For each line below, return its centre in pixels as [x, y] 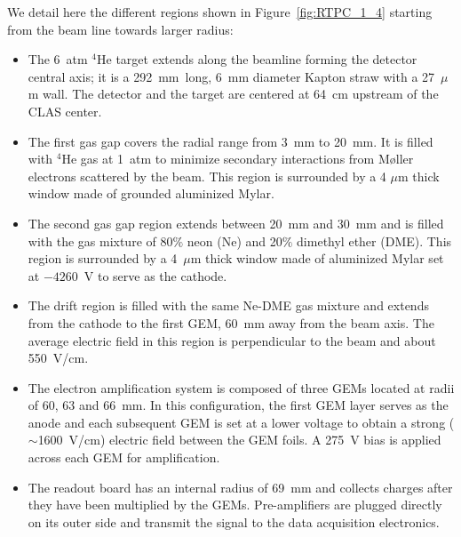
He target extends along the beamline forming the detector [257, 59]
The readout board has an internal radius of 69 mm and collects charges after [240, 487]
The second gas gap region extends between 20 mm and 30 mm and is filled [236, 223]
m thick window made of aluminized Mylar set [317, 258]
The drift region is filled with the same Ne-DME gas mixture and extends [228, 305]
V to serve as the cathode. [155, 275]
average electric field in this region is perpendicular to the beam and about [232, 340]
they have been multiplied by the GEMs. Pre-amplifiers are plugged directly [235, 505]
